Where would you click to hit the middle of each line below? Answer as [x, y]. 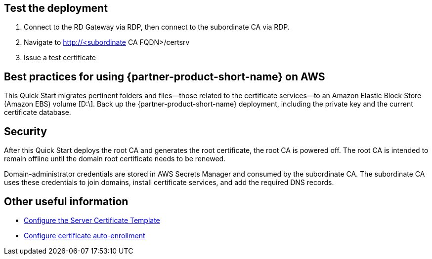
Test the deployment [56, 8]
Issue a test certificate [60, 58]
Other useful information [66, 201]
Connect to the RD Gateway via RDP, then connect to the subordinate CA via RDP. [157, 27]
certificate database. [38, 112]
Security [25, 131]
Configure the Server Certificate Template [92, 220]
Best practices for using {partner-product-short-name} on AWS [165, 76]
